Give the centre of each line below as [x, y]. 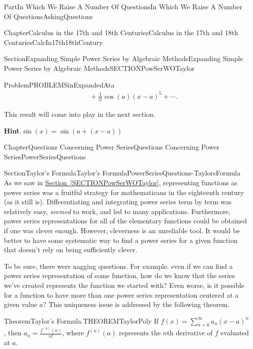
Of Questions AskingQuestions [49, 16]
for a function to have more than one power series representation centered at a [121, 294]
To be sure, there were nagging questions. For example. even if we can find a [118, 266]
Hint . [13, 130]
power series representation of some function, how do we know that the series [119, 275]
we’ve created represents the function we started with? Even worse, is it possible [124, 285]
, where [73, 333]
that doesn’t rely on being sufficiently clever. [71, 250]
